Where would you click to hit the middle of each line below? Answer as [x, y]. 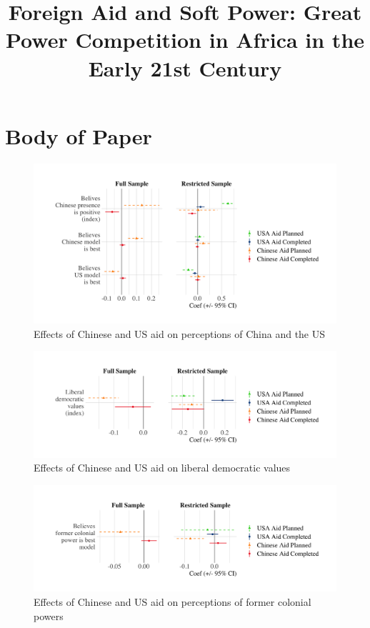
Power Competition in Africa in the [185, 40]
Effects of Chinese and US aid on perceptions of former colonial [172, 602]
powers [49, 615]
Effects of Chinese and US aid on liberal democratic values [162, 468]
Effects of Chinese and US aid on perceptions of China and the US [180, 333]
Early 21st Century [185, 68]
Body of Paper [79, 135]
